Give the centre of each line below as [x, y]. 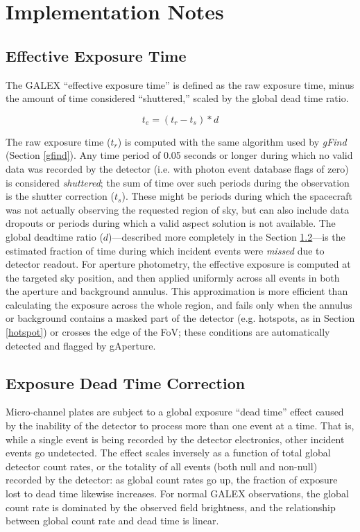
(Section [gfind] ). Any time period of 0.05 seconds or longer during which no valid [179, 155]
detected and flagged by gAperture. [81, 345]
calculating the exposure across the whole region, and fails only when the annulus [179, 304]
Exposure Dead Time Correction [126, 383]
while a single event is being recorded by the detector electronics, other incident [175, 439]
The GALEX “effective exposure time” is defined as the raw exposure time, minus [180, 84]
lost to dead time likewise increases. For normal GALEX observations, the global [177, 494]
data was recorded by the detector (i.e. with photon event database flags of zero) [177, 168]
